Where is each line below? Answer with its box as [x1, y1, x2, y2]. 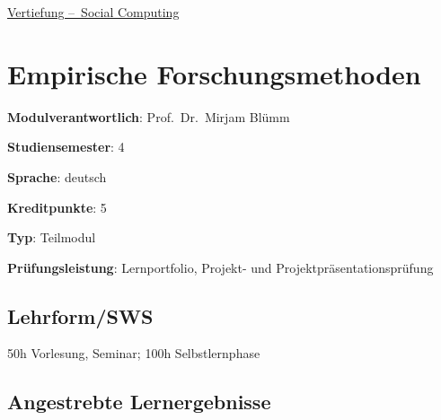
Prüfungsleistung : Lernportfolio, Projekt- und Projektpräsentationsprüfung [7, 258, 434, 276]
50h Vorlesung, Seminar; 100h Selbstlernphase [7, 344, 260, 363]
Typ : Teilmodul [7, 228, 96, 247]
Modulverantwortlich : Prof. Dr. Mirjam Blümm [7, 107, 290, 126]
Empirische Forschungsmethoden [7, 55, 421, 92]
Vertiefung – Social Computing [7, 3, 180, 21]
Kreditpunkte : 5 [7, 197, 107, 216]
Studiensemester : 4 [7, 137, 125, 156]
